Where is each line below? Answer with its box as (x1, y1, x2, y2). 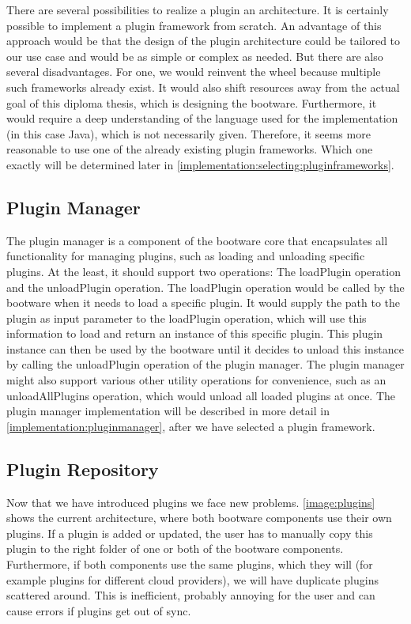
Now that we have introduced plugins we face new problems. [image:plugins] (6, 494, 375, 510)
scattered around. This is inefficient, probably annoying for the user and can (6, 587, 375, 603)
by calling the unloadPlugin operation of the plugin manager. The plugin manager (6, 356, 405, 373)
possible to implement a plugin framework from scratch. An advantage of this (6, 17, 382, 33)
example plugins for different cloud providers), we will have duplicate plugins (6, 571, 379, 588)
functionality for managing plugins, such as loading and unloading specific (6, 248, 365, 264)
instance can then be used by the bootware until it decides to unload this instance (6, 340, 404, 357)
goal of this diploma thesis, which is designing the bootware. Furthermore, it (6, 94, 377, 111)
